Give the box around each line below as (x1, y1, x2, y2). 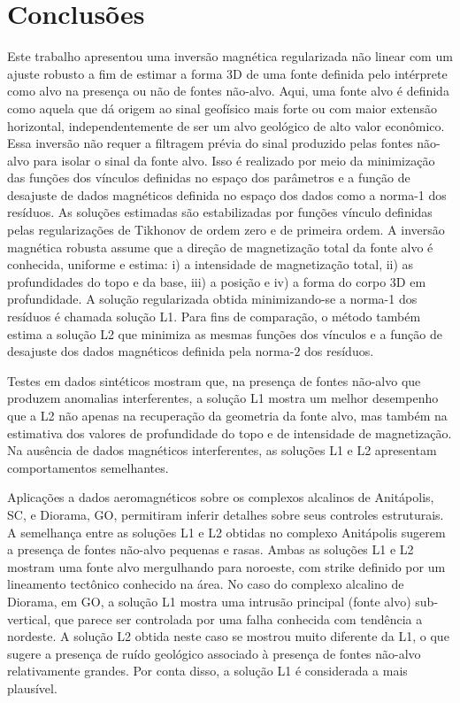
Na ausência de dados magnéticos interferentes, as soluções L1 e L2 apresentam (7, 441, 437, 460)
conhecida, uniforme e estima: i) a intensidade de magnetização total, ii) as (7, 255, 414, 274)
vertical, (7, 609, 51, 628)
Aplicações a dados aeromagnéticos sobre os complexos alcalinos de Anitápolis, (7, 488, 434, 506)
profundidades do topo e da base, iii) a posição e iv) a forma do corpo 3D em (7, 272, 426, 290)
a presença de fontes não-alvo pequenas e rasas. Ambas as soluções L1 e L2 (7, 540, 414, 559)
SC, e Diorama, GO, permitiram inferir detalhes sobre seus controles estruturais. (7, 505, 444, 523)
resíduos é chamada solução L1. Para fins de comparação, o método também (7, 307, 421, 326)
